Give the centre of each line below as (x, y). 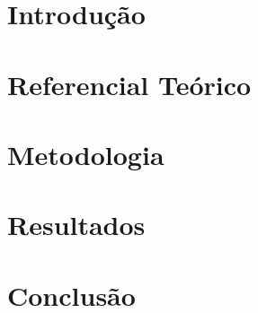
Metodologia (86, 154)
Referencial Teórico (129, 84)
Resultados (76, 225)
